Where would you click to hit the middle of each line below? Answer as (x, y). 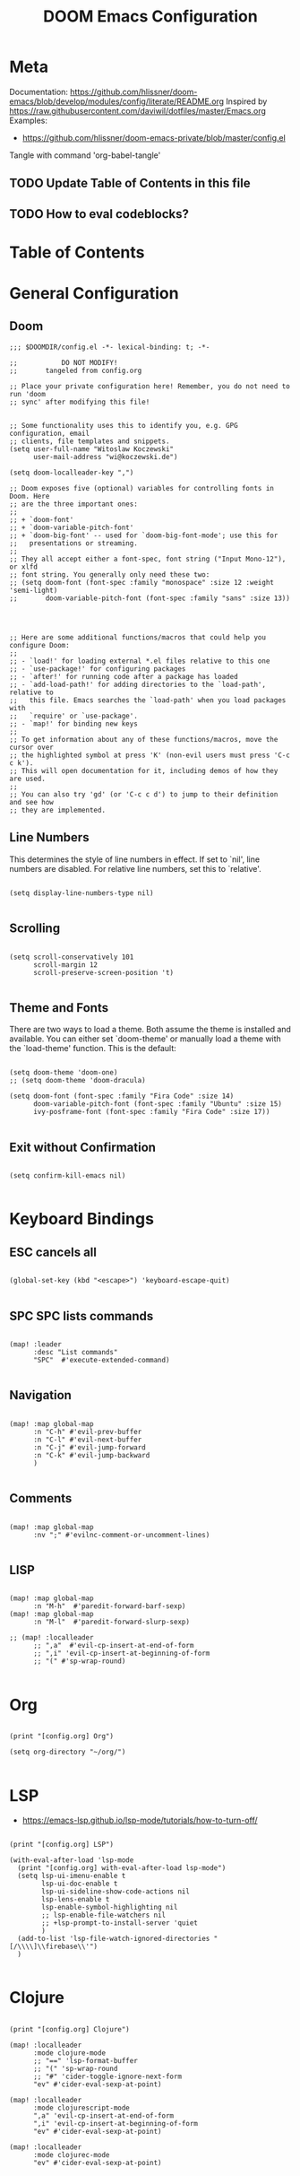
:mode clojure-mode (69, 2053)
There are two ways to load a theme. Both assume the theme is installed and (150, 1030)
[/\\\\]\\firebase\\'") (54, 1947)
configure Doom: (39, 645)
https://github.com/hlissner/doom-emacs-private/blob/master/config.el (154, 137)
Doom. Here (30, 496)
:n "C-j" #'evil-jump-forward (89, 1447)
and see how (31, 802)
